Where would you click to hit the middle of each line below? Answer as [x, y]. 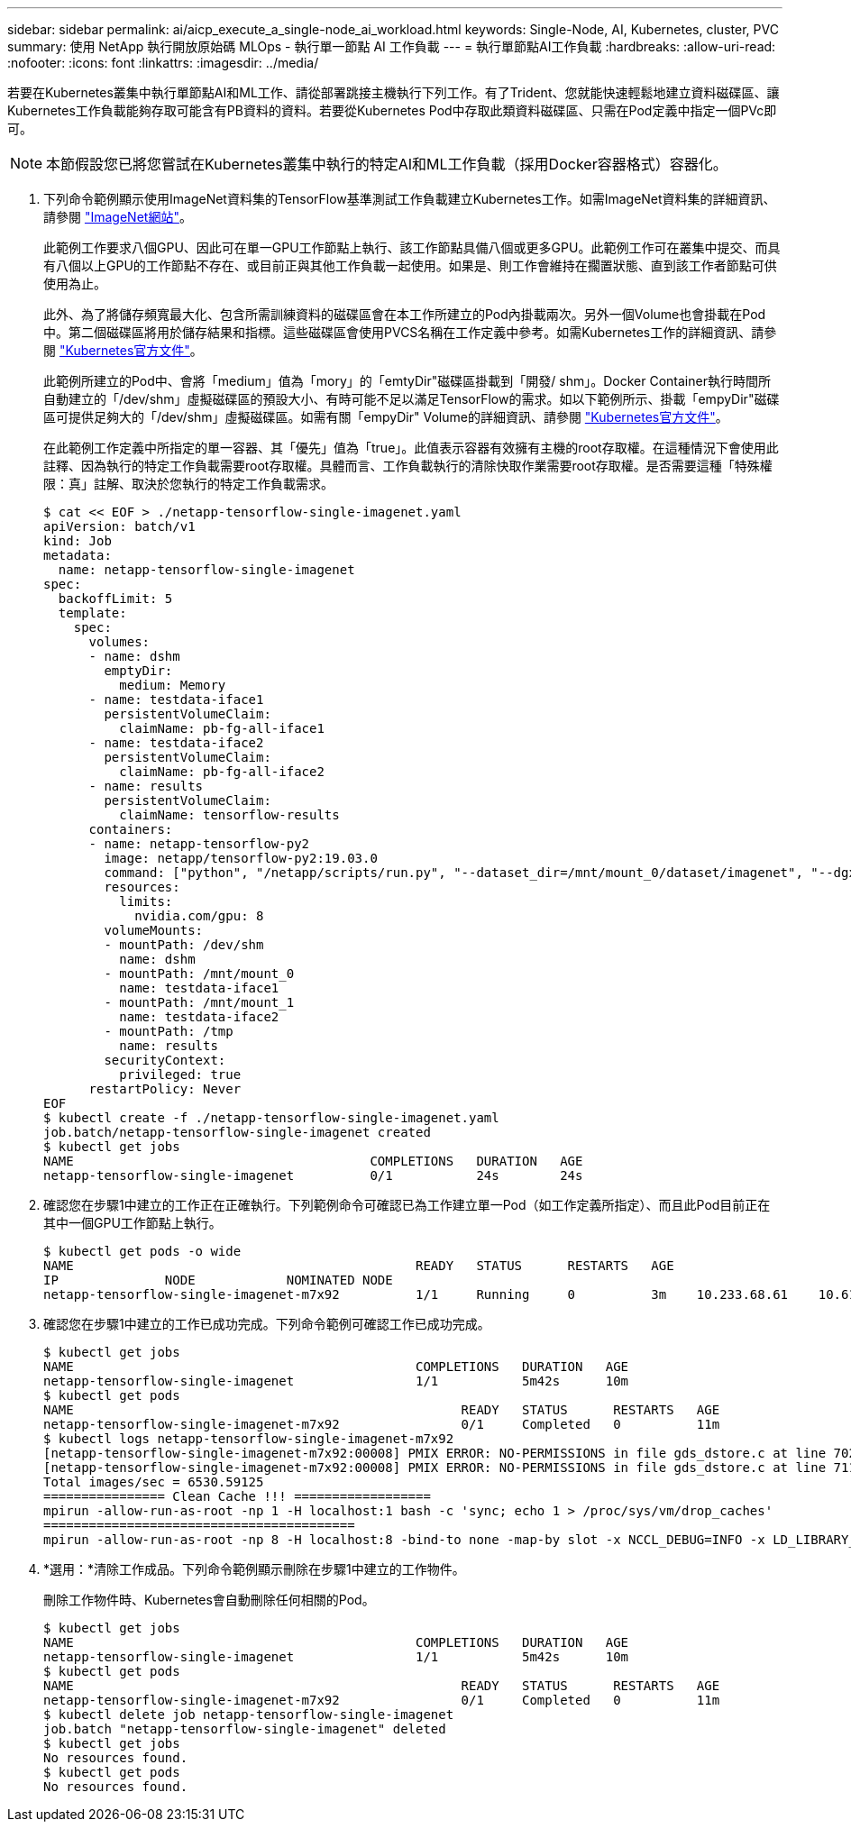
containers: [131, 829]
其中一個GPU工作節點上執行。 [133, 1223]
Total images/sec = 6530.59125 [154, 1482]
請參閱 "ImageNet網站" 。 [118, 217]
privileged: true [180, 1075]
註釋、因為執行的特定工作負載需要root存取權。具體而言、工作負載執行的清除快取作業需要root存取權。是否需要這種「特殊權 [408, 466]
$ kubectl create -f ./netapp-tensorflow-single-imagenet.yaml [271, 1118]
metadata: [78, 555]
